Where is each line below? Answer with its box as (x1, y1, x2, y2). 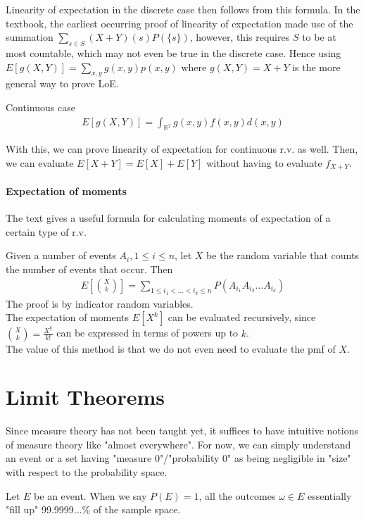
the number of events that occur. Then (6, 262, 173, 277)
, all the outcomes (198, 488, 276, 503)
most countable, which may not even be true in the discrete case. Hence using (6, 45, 341, 60)
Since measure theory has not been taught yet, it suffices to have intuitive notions (6, 423, 358, 438)
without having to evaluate (206, 155, 322, 170)
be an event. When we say (34, 488, 147, 503)
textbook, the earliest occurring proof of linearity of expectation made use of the (6, 15, 353, 30)
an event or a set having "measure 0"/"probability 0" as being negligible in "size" (6, 451, 351, 465)
